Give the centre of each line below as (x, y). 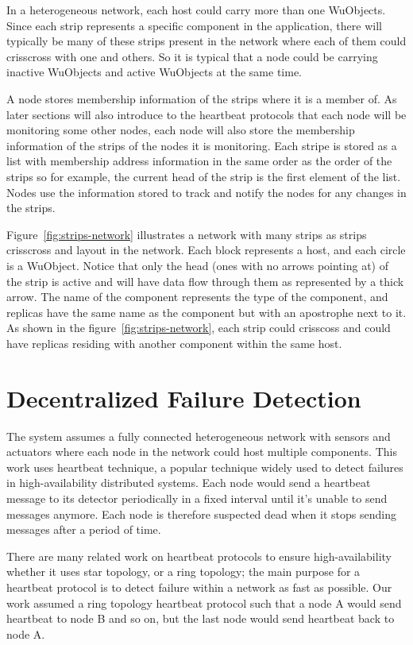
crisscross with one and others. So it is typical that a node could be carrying (192, 56)
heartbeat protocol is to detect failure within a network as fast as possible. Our (199, 587)
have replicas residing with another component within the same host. (174, 343)
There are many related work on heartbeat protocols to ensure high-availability (199, 556)
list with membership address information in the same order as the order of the (199, 161)
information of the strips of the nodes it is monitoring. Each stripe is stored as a (202, 145)
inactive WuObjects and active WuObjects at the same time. (154, 72)
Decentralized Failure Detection (184, 398)
